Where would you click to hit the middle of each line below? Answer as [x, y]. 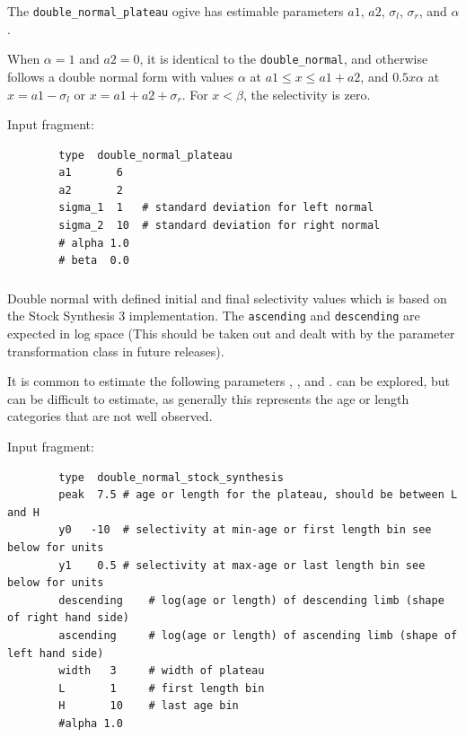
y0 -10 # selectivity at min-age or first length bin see [245, 530]
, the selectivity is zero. [307, 94]
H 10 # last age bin [149, 706]
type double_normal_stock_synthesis [171, 477]
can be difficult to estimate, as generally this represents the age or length [208, 398]
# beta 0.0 [94, 261]
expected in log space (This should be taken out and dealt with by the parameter [231, 333]
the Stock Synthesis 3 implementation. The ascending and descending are [214, 316]
